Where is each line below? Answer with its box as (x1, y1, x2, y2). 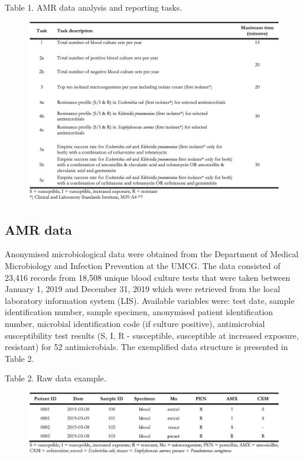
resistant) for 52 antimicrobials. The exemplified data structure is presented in (5, 341, 288, 353)
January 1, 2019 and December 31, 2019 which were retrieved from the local (5, 283, 281, 295)
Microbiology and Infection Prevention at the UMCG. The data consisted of (5, 260, 281, 272)
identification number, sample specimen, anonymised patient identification (5, 306, 273, 318)
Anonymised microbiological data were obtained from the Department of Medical (5, 248, 299, 260)
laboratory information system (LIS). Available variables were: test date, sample (5, 294, 295, 306)
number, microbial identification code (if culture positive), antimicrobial (5, 318, 265, 330)
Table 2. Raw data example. (5, 372, 106, 384)
